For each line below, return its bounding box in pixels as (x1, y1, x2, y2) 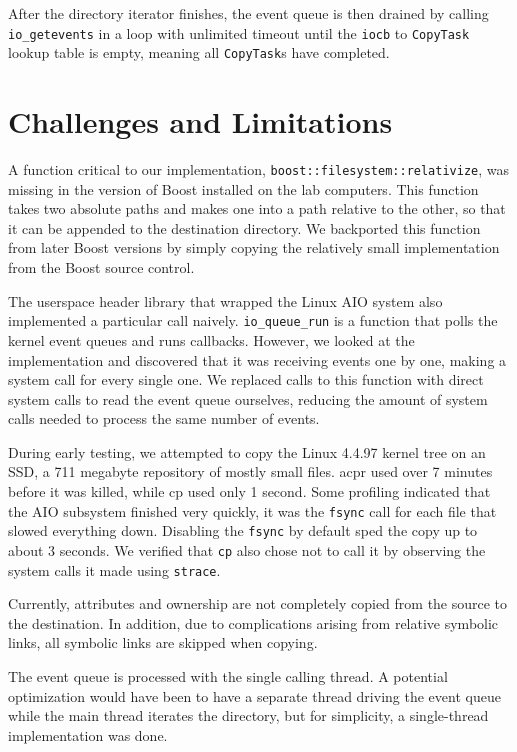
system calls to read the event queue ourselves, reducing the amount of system (8, 388, 488, 409)
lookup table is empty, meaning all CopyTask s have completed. (8, 42, 390, 63)
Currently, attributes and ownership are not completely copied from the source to (8, 593, 508, 614)
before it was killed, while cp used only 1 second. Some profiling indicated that (8, 481, 491, 502)
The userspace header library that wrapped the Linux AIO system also (8, 290, 443, 311)
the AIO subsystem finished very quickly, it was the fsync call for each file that (8, 500, 497, 521)
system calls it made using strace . (8, 559, 221, 580)
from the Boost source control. (8, 257, 195, 278)
